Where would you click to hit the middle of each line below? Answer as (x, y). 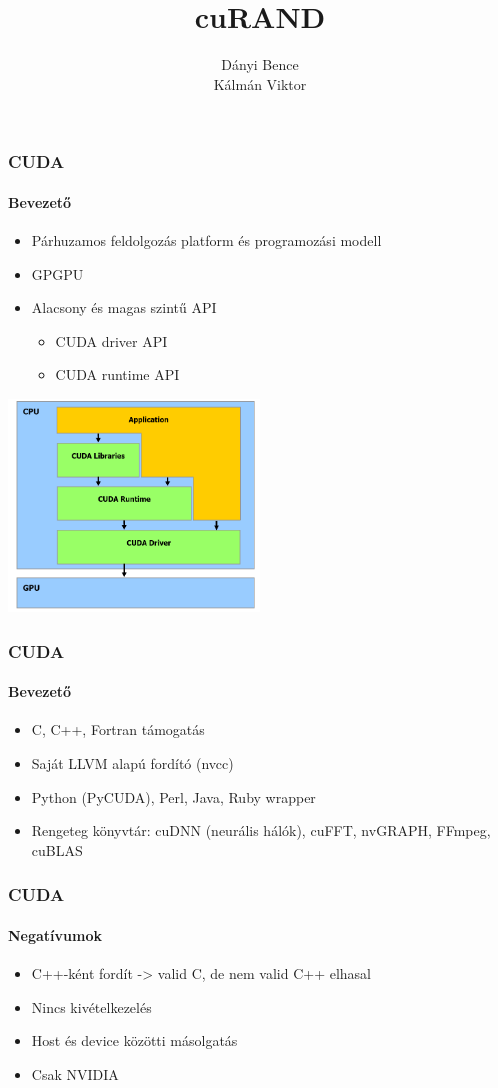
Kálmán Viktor (260, 83)
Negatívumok (55, 934)
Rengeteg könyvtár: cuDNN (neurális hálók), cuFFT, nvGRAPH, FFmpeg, (261, 830)
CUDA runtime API (117, 374)
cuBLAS (57, 849)
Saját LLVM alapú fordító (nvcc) (132, 763)
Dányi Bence (260, 64)
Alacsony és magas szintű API (124, 307)
